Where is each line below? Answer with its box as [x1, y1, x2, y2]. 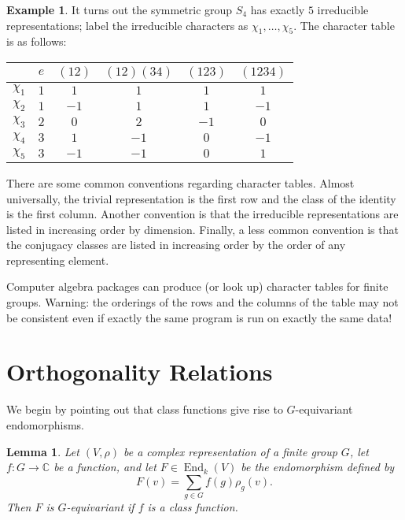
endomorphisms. [6, 416, 84, 433]
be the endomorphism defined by [241, 459, 395, 475]
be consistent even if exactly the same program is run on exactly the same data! [6, 309, 392, 325]
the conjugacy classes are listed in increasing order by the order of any [6, 236, 346, 253]
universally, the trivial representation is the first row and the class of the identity [6, 190, 396, 206]
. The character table [293, 17, 395, 33]
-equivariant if [66, 499, 134, 515]
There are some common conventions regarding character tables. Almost [6, 174, 355, 191]
